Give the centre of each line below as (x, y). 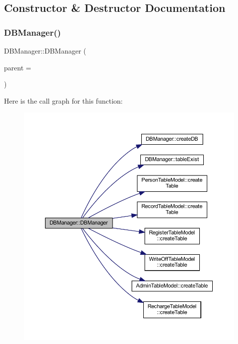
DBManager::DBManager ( (45, 51)
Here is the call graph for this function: (63, 100)
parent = (18, 67)
